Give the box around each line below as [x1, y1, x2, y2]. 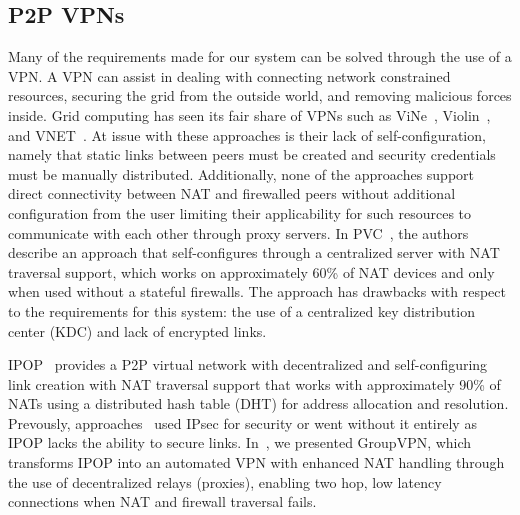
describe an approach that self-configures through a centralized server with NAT [8, 242, 500, 263]
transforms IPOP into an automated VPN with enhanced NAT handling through [8, 452, 505, 473]
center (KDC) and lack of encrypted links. [8, 320, 267, 341]
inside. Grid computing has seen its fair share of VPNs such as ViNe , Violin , [8, 104, 491, 125]
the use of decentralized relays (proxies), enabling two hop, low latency [8, 471, 442, 492]
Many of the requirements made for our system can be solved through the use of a [8, 46, 512, 67]
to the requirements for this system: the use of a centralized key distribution [8, 300, 475, 321]
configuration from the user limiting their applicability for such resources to [8, 202, 472, 223]
